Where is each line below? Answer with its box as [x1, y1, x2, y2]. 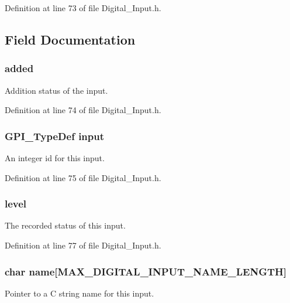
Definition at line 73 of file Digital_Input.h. [5, 2, 161, 13]
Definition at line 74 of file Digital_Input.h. [5, 104, 161, 116]
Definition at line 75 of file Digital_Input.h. [5, 171, 161, 183]
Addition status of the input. [5, 84, 108, 96]
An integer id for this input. [5, 152, 105, 164]
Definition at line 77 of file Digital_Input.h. [5, 239, 161, 251]
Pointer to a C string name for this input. [5, 287, 154, 299]
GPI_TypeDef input [5, 128, 105, 143]
